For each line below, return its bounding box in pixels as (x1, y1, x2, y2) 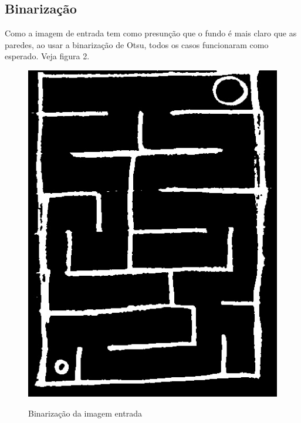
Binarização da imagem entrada (28, 407, 142, 419)
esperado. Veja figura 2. (5, 50, 90, 62)
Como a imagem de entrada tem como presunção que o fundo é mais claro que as (5, 27, 297, 39)
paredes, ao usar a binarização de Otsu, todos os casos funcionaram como (5, 38, 269, 50)
